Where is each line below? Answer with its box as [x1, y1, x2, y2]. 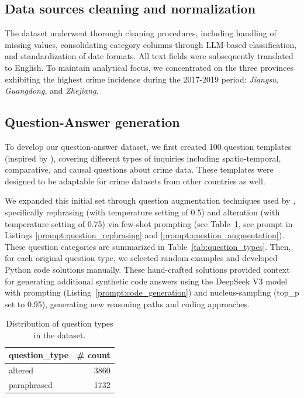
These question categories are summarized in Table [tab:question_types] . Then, [5, 240, 291, 252]
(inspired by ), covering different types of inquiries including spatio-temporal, [5, 152, 281, 164]
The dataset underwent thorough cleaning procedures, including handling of [5, 27, 277, 39]
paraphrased [9, 379, 53, 391]
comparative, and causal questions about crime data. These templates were [5, 163, 274, 176]
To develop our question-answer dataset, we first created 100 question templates [5, 140, 292, 152]
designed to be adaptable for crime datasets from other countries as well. [5, 174, 265, 187]
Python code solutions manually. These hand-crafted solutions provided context [5, 263, 290, 275]
